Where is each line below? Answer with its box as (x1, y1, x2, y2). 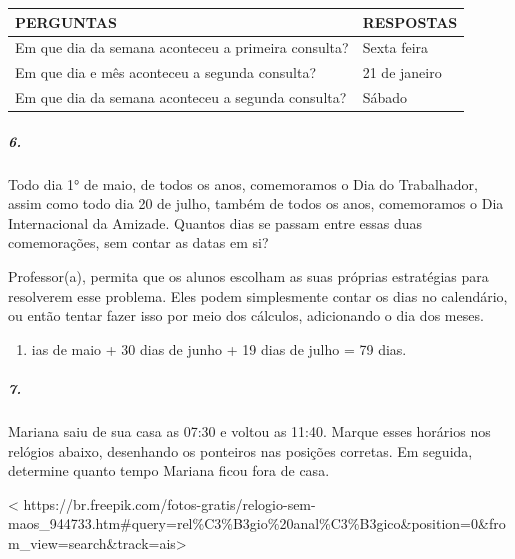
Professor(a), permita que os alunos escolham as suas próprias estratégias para (8, 266, 489, 287)
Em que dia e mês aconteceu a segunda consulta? (15, 62, 316, 83)
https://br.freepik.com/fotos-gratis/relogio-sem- (23, 493, 316, 514)
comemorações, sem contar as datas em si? (8, 232, 269, 253)
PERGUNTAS (15, 11, 117, 32)
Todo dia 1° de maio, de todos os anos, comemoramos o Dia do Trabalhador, (8, 173, 478, 194)
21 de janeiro (362, 62, 442, 83)
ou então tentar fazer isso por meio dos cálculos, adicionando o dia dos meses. (8, 305, 484, 326)
